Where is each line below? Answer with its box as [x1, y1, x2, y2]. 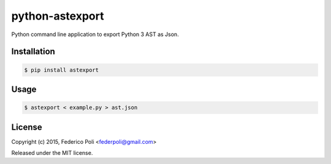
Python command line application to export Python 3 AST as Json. [11, 31, 179, 38]
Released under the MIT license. [11, 149, 93, 157]
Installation [11, 47, 55, 57]
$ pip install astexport [24, 66, 99, 73]
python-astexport [11, 9, 104, 23]
